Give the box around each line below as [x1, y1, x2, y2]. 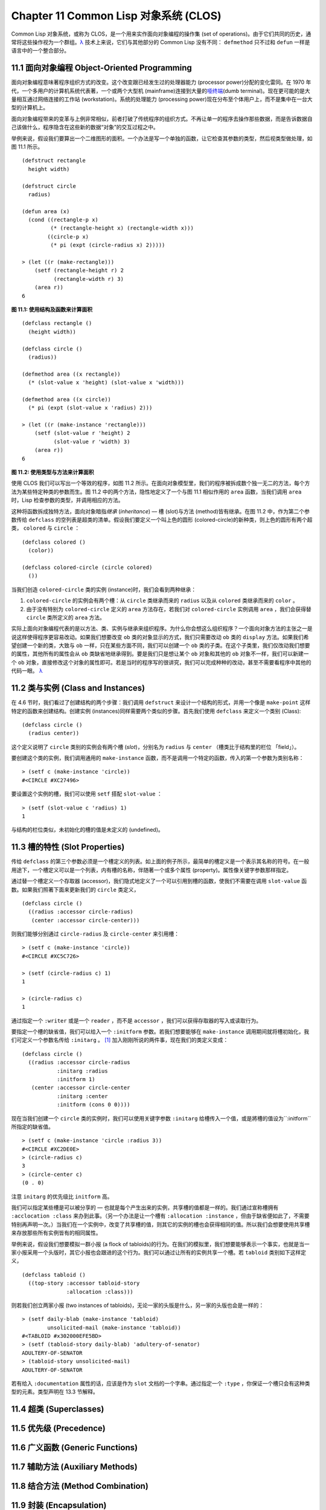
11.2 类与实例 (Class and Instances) [11, 683, 145, 693]
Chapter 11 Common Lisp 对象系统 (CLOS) [11, 9, 222, 22]
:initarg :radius [56, 1067, 108, 1075]
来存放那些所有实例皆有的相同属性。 [11, 1229, 101, 1236]
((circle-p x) [47, 233, 89, 240]
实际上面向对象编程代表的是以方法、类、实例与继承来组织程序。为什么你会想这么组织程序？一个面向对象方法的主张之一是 [11, 625, 313, 632]
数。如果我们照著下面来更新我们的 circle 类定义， [11, 885, 139, 893]
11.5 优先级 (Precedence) [11, 1423, 106, 1434]
